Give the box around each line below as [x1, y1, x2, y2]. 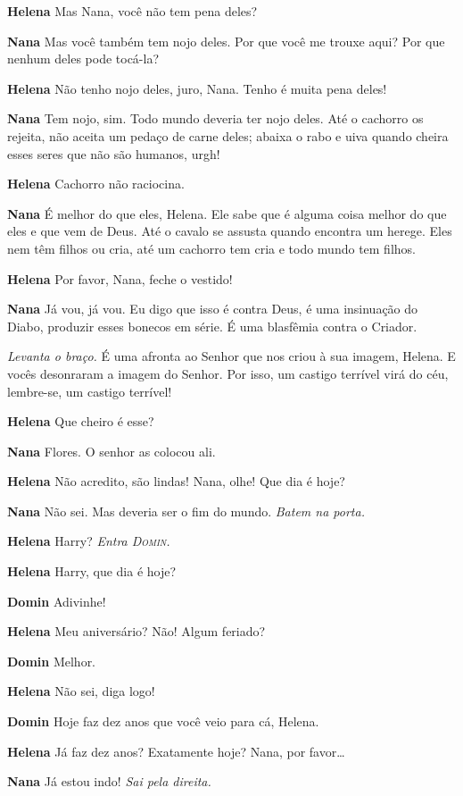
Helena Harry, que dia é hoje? [7, 562, 177, 581]
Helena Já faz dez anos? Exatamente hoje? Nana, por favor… [7, 742, 345, 760]
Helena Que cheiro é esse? [7, 412, 154, 431]
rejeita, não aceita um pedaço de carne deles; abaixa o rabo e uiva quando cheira [7, 126, 449, 145]
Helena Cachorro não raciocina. [7, 174, 185, 193]
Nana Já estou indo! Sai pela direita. [7, 772, 211, 791]
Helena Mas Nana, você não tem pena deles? [7, 2, 258, 20]
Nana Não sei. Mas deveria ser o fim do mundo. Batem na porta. [7, 501, 365, 520]
